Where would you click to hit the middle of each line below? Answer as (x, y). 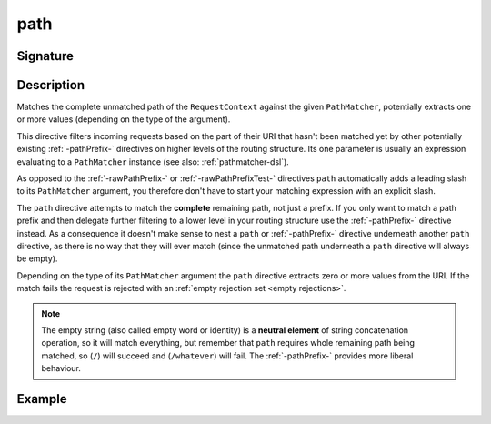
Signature (45, 56)
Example (42, 399)
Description (51, 85)
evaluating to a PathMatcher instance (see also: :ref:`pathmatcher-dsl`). (153, 162)
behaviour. (61, 368)
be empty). (37, 258)
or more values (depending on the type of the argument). (124, 119)
